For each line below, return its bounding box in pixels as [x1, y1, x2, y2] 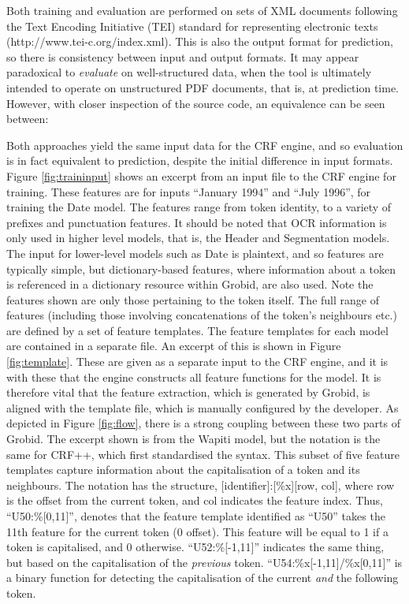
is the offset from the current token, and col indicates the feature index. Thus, [6, 492, 384, 509]
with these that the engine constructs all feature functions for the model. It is [6, 368, 381, 385]
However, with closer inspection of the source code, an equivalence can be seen [6, 95, 385, 111]
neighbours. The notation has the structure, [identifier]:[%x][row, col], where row [6, 476, 395, 493]
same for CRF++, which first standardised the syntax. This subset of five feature [6, 446, 400, 462]
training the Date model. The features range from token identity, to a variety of [6, 199, 392, 215]
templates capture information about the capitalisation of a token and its [6, 461, 360, 478]
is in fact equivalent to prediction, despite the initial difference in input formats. [6, 152, 393, 169]
